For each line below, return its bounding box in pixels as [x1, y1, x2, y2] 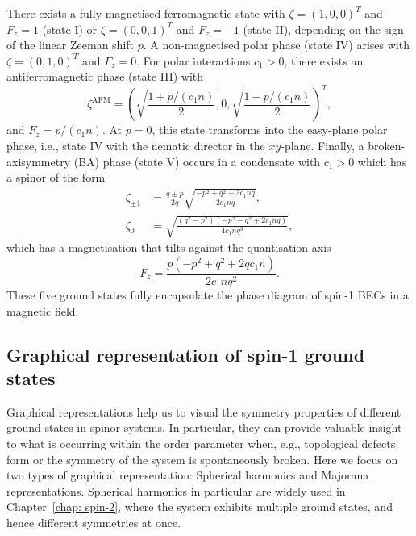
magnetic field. [6, 302, 79, 319]
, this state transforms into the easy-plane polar [152, 121, 388, 138]
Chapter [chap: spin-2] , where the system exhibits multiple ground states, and [6, 498, 393, 515]
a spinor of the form [6, 169, 106, 186]
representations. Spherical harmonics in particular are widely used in [6, 482, 346, 499]
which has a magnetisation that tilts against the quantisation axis [6, 239, 331, 255]
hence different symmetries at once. [6, 514, 181, 531]
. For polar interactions [136, 52, 251, 69]
